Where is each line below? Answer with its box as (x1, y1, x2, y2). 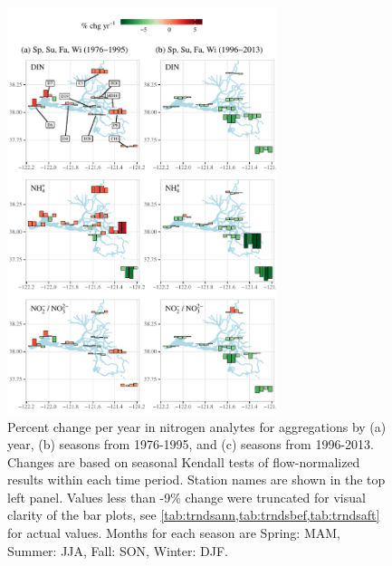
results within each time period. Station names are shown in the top (7, 470, 386, 489)
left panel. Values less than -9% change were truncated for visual (7, 487, 366, 506)
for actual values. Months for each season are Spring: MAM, (7, 523, 340, 542)
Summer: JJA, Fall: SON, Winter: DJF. (7, 541, 228, 560)
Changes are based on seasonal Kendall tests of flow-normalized (7, 452, 360, 471)
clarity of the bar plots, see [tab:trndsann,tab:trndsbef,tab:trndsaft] (7, 505, 380, 524)
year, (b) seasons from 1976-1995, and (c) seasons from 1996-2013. (7, 435, 374, 454)
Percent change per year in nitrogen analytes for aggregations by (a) (7, 417, 387, 436)
